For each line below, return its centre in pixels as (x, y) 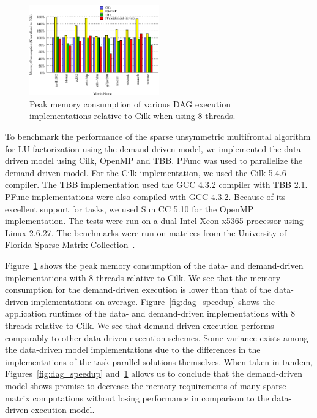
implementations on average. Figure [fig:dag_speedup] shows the (153, 301)
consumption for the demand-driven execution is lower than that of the (138, 289)
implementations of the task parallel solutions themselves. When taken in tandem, (159, 361)
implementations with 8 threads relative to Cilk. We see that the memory (143, 277)
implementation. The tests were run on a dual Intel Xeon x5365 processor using (154, 221)
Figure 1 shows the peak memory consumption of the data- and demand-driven (154, 265)
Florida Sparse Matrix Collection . (70, 245)
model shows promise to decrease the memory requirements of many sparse (146, 385)
